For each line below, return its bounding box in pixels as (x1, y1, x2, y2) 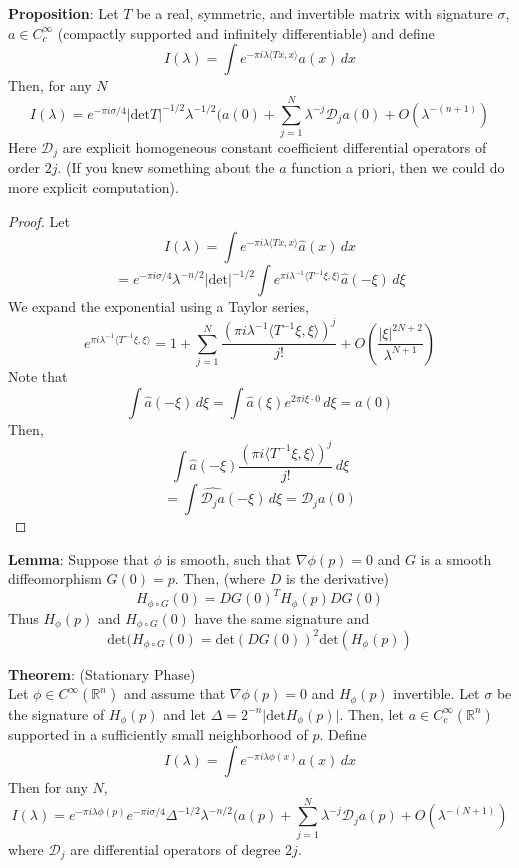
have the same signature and (194, 607, 370, 628)
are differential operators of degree (70, 838, 281, 859)
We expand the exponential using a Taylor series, (8, 296, 309, 317)
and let (163, 703, 207, 724)
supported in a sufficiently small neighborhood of (8, 724, 308, 745)
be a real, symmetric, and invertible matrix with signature (136, 3, 493, 23)
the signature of (8, 703, 105, 724)
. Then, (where (174, 568, 265, 589)
